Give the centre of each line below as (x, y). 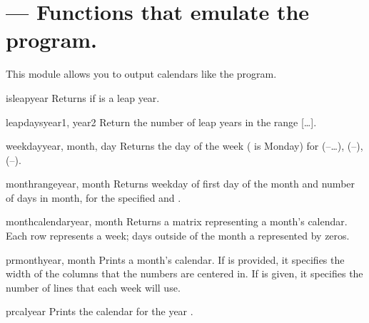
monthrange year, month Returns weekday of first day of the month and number (181, 184)
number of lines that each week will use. (93, 287)
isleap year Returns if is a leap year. (83, 97)
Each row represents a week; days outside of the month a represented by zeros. (178, 236)
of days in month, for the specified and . (93, 197)
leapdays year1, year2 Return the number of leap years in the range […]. (161, 122)
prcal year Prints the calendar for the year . (100, 311)
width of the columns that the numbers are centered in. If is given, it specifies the (184, 273)
